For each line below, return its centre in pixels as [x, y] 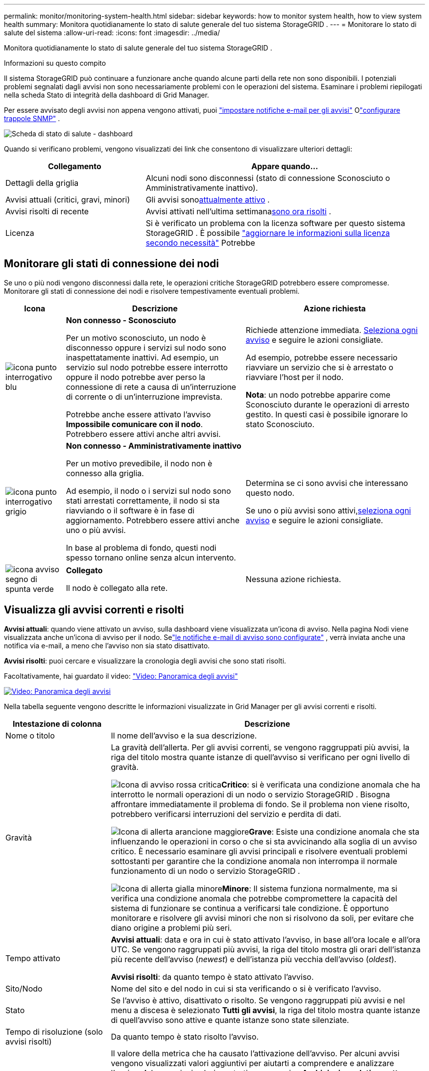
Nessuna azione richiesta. [293, 579]
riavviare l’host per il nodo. [295, 377]
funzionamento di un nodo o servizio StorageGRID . [205, 871]
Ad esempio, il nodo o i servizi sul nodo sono [148, 491]
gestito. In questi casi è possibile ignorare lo [327, 414]
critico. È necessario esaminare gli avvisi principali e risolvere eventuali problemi [259, 851]
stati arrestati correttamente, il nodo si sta [143, 500]
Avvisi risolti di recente [47, 211]
